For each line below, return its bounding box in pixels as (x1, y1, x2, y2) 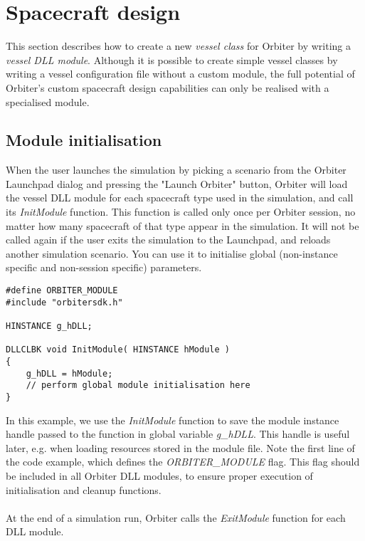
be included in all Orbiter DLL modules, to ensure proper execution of (6, 468, 313, 483)
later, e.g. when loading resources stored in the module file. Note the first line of (6, 440, 355, 455)
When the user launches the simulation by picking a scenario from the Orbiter (6, 162, 347, 177)
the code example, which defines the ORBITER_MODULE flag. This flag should (6, 454, 360, 469)
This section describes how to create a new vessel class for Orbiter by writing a (6, 38, 351, 53)
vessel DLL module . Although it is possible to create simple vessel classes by (6, 52, 338, 67)
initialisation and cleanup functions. (6, 482, 162, 497)
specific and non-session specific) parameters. (6, 260, 202, 275)
